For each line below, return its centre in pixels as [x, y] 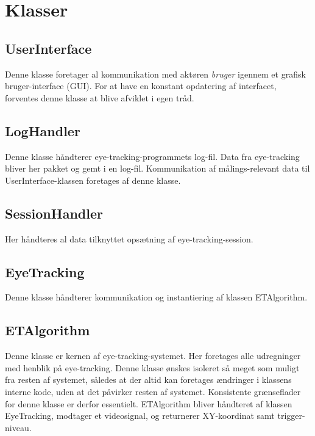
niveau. [18, 427]
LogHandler [43, 130]
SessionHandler [54, 213]
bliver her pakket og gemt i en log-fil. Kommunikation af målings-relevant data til [157, 168]
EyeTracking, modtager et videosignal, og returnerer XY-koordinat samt [140, 416]
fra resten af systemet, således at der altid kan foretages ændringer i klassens [148, 380]
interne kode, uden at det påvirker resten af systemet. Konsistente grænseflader [153, 391]
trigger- [291, 416]
